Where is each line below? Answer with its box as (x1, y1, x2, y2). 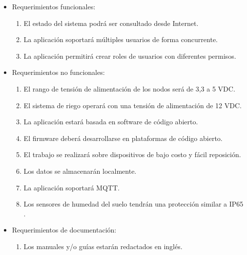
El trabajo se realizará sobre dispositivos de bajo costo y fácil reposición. (23, 149, 241, 160)
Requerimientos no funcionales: (12, 67, 105, 77)
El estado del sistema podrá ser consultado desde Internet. (23, 18, 199, 28)
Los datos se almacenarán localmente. (23, 165, 137, 176)
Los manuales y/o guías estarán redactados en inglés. (23, 241, 183, 251)
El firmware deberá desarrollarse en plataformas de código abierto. (23, 133, 223, 143)
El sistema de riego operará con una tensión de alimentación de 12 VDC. (23, 100, 242, 110)
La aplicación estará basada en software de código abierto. (23, 116, 198, 127)
